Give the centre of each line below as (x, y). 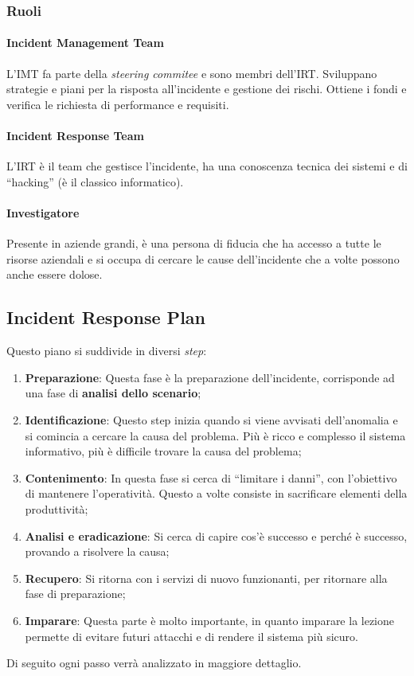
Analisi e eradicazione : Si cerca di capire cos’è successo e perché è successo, (216, 535)
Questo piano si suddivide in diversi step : (107, 351)
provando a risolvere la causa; (97, 551)
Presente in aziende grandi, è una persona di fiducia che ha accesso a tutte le (194, 243)
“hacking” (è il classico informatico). (95, 181)
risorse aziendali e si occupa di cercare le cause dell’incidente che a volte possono (203, 258)
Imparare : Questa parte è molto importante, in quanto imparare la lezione (210, 620)
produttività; (57, 508)
